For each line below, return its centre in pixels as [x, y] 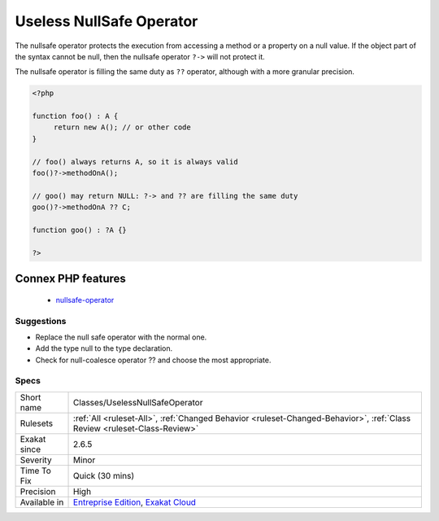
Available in [42, 502]
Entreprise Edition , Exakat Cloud [135, 502]
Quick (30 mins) [104, 475]
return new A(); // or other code [122, 127]
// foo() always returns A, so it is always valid [135, 162]
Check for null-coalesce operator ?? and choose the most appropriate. [153, 360]
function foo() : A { [75, 116]
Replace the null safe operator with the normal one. [121, 337]
